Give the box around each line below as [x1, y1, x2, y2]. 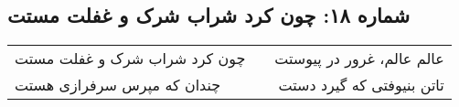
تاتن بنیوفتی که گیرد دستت [278, 74, 444, 96]
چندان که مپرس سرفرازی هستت [15, 74, 221, 96]
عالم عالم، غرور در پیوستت [274, 48, 444, 70]
